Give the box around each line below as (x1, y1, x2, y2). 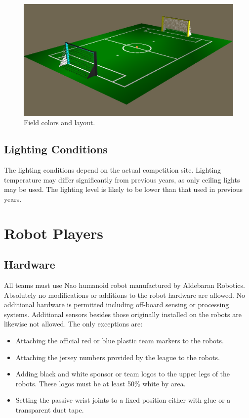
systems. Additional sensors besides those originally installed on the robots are (4, 309, 242, 319)
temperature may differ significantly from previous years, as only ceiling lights (4, 174, 240, 185)
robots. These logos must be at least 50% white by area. (15, 378, 186, 388)
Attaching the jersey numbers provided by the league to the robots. (15, 352, 220, 362)
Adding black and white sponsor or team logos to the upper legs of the (15, 369, 230, 379)
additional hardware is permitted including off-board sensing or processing (4, 299, 229, 310)
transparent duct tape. (15, 404, 84, 415)
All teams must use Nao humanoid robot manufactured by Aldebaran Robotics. (4, 280, 245, 290)
